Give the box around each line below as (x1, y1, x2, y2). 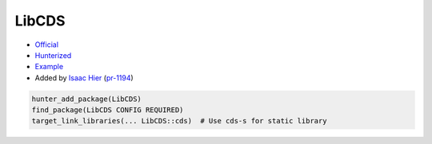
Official (34, 40, 59, 49)
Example (34, 62, 64, 72)
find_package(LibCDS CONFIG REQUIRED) (31, 106, 184, 115)
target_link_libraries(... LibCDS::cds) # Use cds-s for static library (31, 116, 327, 126)
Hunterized (34, 50, 72, 60)
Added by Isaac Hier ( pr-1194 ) (34, 72, 134, 83)
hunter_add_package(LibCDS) (31, 94, 142, 103)
